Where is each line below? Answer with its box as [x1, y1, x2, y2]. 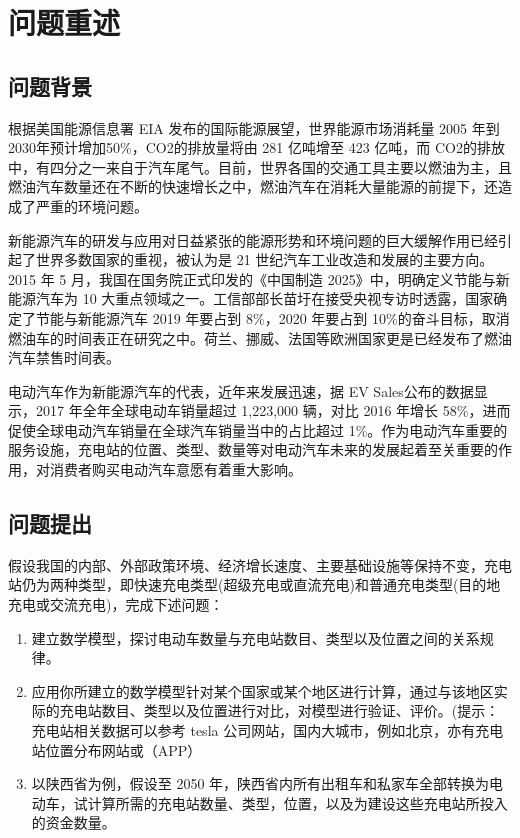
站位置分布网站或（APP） [31, 739, 202, 760]
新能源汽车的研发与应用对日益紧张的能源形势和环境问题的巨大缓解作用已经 [8, 229, 498, 250]
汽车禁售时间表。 [8, 347, 120, 368]
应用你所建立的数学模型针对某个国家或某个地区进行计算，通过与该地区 [31, 680, 494, 701]
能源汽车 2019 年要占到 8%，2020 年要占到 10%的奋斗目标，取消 [91, 307, 510, 328]
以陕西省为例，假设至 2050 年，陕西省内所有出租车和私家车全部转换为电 [31, 773, 504, 794]
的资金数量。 [31, 812, 116, 833]
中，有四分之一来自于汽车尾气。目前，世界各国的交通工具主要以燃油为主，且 [8, 156, 512, 177]
